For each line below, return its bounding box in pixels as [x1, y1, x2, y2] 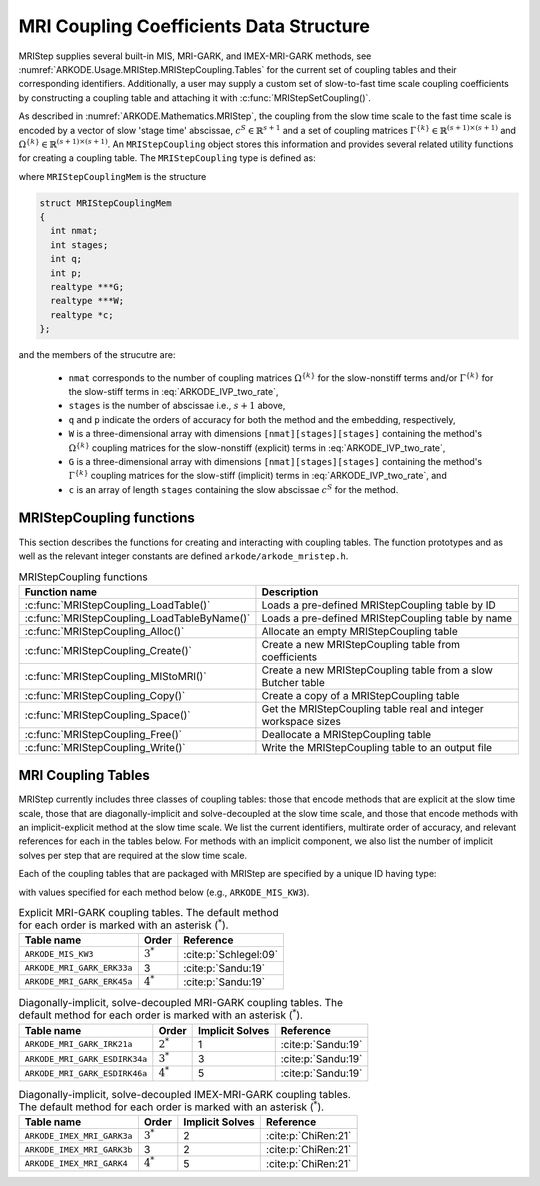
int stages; [50, 239, 109, 250]
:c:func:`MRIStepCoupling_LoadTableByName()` [24, 611, 251, 625]
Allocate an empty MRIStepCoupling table [261, 624, 459, 638]
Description [261, 585, 319, 599]
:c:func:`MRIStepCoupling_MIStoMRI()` [24, 669, 207, 683]
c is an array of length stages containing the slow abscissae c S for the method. [68, 483, 399, 495]
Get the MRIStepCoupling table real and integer [261, 701, 484, 715]
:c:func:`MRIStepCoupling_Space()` [24, 708, 191, 722]
